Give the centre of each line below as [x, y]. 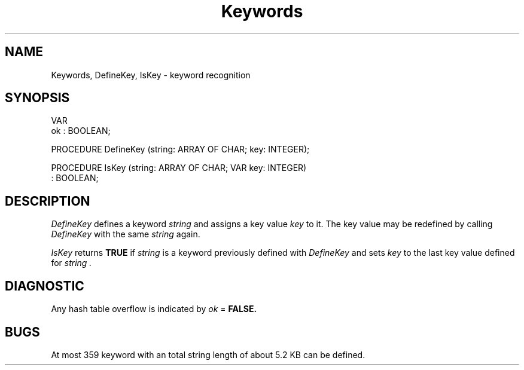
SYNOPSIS [37, 98]
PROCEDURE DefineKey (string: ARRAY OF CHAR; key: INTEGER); [180, 149]
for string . [71, 263]
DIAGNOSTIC [45, 286]
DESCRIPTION [48, 201]
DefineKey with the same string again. [126, 234]
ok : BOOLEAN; [81, 131]
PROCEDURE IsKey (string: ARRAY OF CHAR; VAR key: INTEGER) [179, 168]
